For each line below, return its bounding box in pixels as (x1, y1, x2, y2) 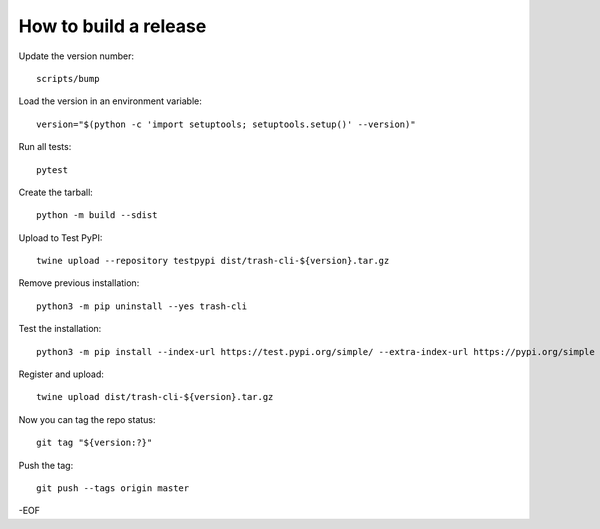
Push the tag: (18, 459, 74, 471)
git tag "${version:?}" (36, 437, 153, 449)
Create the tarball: (18, 186, 94, 198)
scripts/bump (36, 73, 100, 84)
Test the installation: (18, 323, 102, 335)
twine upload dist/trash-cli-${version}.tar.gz (36, 391, 274, 403)
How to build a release (18, 15, 207, 37)
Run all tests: (18, 141, 72, 153)
